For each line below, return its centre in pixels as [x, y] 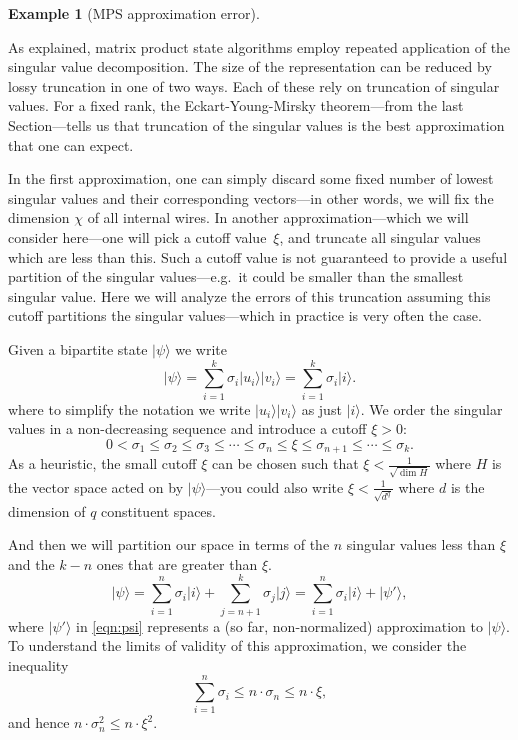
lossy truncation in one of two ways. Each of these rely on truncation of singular [254, 85]
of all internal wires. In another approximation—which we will [278, 217]
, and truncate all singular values [380, 236]
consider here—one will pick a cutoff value [137, 236]
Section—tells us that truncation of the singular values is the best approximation [256, 124]
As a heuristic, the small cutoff [102, 463]
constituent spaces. [158, 510]
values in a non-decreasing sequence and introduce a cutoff [187, 428]
